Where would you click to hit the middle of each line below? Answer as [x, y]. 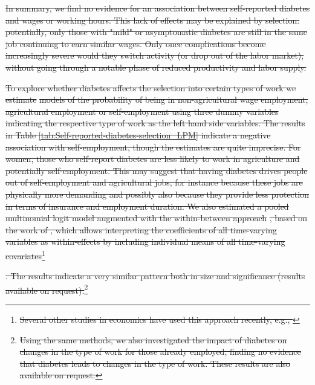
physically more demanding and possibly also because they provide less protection [157, 194]
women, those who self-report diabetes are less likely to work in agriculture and [153, 159]
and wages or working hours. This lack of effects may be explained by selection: [153, 20]
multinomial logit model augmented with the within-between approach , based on [157, 218]
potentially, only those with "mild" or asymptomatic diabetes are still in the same [156, 32]
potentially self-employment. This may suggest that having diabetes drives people [157, 170]
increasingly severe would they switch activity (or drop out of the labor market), [155, 55]
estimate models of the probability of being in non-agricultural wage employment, [157, 99]
